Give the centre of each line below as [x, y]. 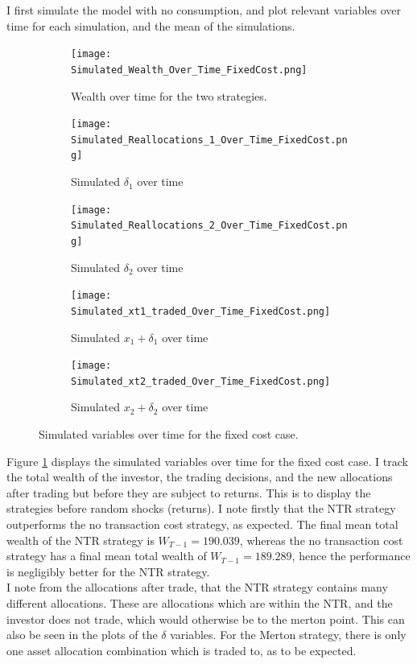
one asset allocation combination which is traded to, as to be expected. [182, 650]
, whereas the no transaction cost [321, 540]
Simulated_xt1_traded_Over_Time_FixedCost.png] [201, 311]
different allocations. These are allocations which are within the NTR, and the [200, 602]
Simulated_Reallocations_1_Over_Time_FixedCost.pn [209, 140]
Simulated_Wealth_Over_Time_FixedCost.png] [189, 70]
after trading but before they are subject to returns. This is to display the [189, 492]
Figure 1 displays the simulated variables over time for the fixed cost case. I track [207, 461]
